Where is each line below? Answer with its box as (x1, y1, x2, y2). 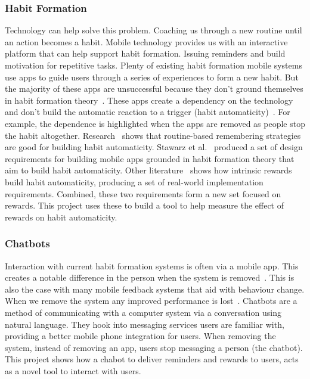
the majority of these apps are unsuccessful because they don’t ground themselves (5, 82, 303, 95)
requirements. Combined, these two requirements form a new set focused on (5, 187, 281, 200)
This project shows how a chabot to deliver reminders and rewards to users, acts (5, 353, 299, 365)
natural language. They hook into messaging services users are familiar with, (5, 318, 284, 330)
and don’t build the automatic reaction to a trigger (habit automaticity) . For (5, 105, 290, 118)
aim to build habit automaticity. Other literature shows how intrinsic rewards (5, 164, 292, 176)
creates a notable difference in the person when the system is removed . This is (5, 271, 294, 284)
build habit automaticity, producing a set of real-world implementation (5, 175, 263, 188)
